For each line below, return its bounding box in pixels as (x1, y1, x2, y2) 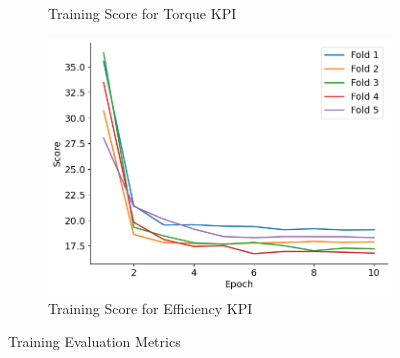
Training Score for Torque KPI (48, 3, 237, 23)
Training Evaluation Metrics (8, 331, 181, 352)
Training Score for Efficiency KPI (48, 297, 253, 318)
